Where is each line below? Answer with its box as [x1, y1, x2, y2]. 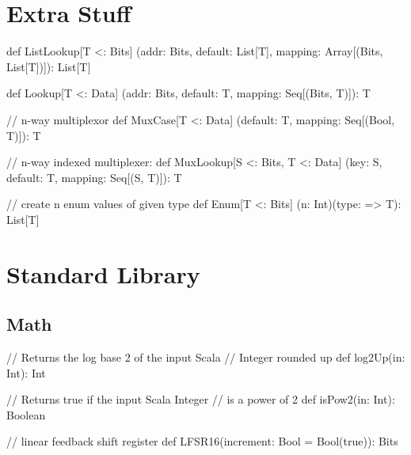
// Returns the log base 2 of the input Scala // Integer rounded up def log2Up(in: [6, 349, 405, 366]
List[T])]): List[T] [6, 58, 91, 74]
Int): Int [6, 364, 46, 381]
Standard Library [6, 257, 200, 290]
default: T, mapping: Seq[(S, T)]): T [6, 169, 182, 185]
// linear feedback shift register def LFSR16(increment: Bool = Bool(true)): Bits [6, 433, 398, 449]
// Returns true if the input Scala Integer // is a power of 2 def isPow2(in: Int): [6, 391, 395, 408]
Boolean [6, 406, 46, 423]
